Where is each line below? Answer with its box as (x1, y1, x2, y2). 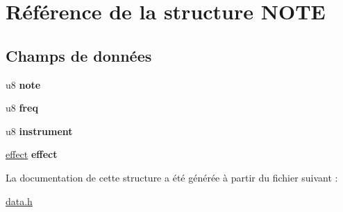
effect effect (6, 147, 58, 161)
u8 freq (6, 100, 38, 115)
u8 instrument (6, 123, 73, 138)
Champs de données (6, 44, 152, 66)
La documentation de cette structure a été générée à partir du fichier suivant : (6, 170, 338, 184)
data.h (6, 193, 33, 208)
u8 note (6, 77, 41, 91)
